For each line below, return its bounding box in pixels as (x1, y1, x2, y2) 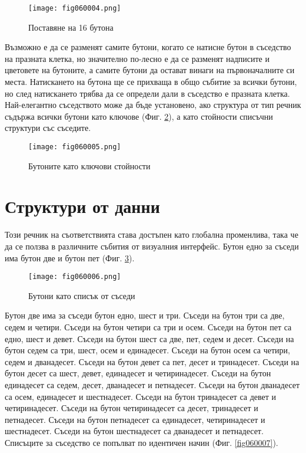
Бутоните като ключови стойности (28, 159, 151, 172)
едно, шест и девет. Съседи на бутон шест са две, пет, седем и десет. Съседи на (5, 332, 294, 344)
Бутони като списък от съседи (28, 289, 135, 301)
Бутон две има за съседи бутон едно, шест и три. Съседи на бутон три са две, (5, 309, 285, 321)
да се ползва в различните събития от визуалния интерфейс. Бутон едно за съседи (5, 239, 299, 252)
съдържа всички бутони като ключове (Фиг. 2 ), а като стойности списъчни (5, 110, 273, 122)
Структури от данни (5, 194, 160, 218)
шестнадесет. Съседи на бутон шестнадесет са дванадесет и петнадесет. (5, 425, 264, 437)
